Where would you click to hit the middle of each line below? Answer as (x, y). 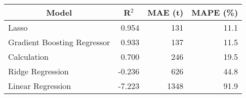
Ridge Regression (38, 71)
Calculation (29, 57)
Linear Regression (40, 86)
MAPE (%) (215, 12)
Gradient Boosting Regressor (59, 42)
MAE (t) (166, 12)
